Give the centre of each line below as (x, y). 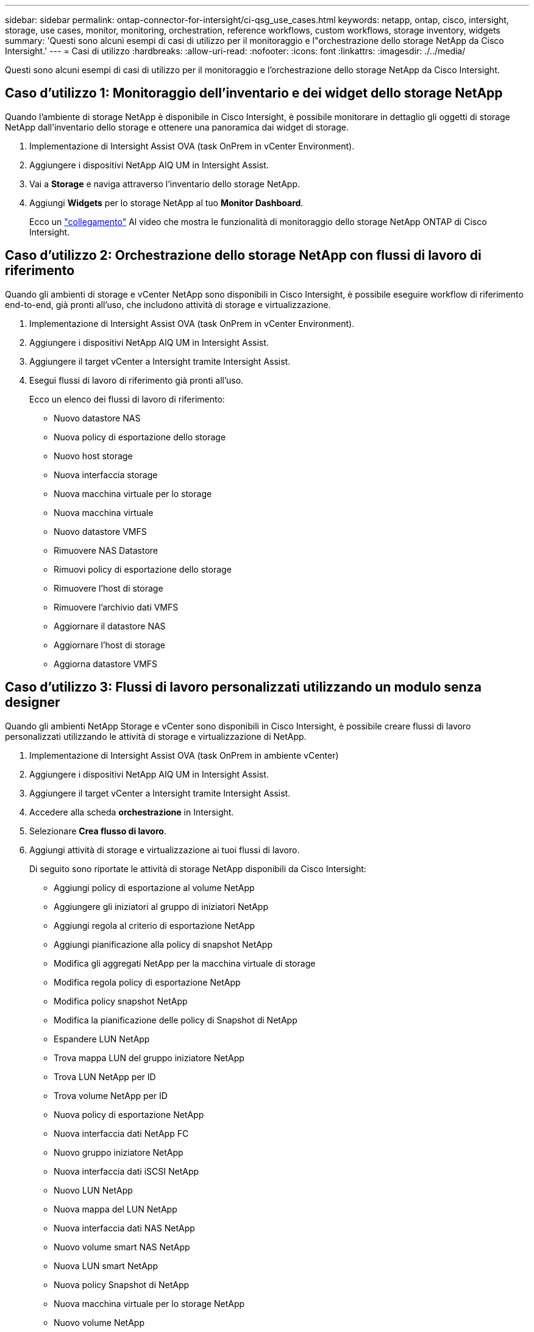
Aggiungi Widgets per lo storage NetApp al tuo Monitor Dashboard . (166, 202)
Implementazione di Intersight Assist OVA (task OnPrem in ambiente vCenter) (184, 755)
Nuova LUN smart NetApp (106, 1266)
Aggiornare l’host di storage (110, 645)
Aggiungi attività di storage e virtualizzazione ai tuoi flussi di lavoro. (165, 850)
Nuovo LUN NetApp (93, 1190)
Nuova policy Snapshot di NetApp (122, 1284)
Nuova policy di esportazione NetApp (129, 1114)
